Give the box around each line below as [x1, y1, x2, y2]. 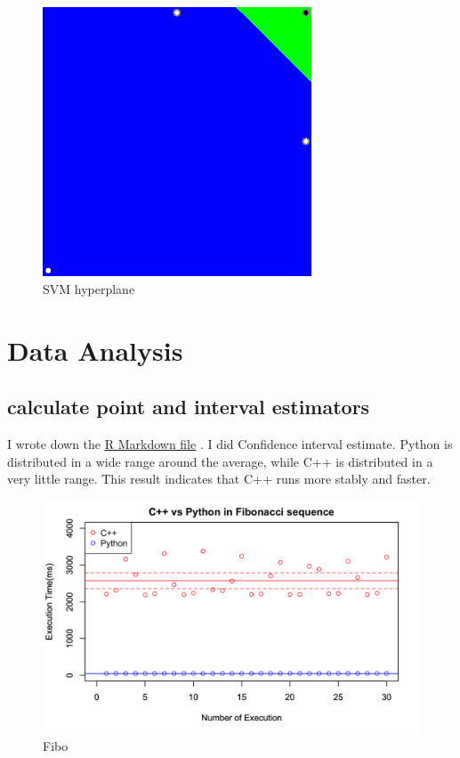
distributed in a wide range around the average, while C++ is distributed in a [7, 452, 433, 470]
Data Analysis [7, 331, 183, 368]
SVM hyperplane [43, 279, 135, 297]
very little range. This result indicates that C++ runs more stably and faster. [7, 469, 431, 488]
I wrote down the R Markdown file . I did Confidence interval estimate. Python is [7, 435, 453, 453]
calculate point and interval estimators [7, 393, 370, 420]
